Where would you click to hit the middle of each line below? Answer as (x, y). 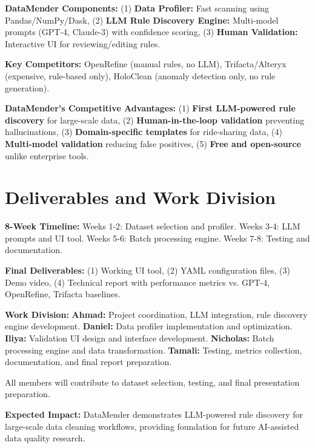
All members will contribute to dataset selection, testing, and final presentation (152, 382)
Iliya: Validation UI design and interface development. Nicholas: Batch (140, 338)
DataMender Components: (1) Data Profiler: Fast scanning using (137, 8)
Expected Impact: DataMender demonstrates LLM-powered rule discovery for (154, 414)
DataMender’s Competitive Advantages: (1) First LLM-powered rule (150, 108)
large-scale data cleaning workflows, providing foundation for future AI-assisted (152, 426)
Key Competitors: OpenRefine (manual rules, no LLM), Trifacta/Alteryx (146, 64)
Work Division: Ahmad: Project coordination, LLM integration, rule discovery (156, 314)
